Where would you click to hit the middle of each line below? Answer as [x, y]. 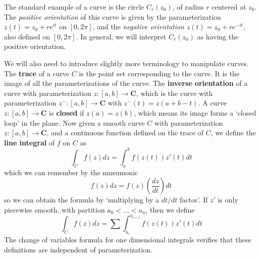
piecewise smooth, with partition [55, 209]
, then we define [170, 209]
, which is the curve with [174, 93]
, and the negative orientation [138, 27]
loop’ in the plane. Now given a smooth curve [74, 122]
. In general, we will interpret [121, 36]
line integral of [30, 142]
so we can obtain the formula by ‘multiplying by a [82, 200]
